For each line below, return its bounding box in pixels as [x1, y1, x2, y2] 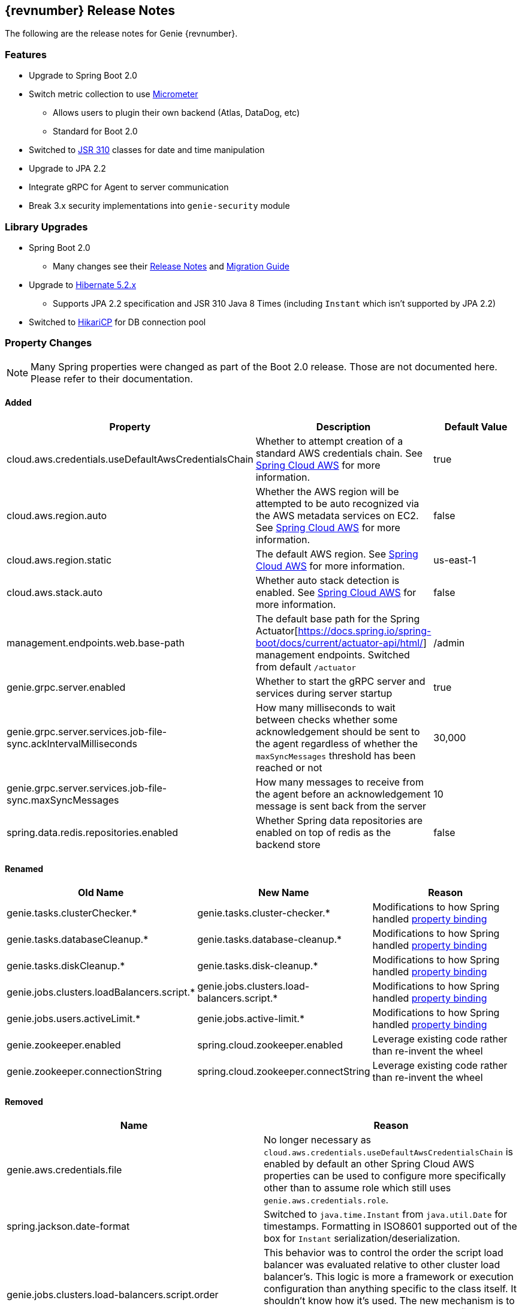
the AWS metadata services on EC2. [255, 509, 419, 522]
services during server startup [255, 687, 393, 699]
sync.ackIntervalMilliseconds [7, 737, 137, 750]
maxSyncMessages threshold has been [255, 749, 416, 762]
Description [316, 420, 371, 433]
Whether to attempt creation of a [255, 435, 403, 447]
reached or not [255, 761, 322, 774]
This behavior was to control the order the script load [264, 1247, 503, 1259]
